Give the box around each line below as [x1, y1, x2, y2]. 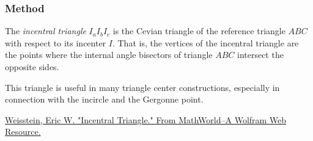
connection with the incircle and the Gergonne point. [5, 93, 204, 106]
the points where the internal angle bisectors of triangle [5, 48, 213, 61]
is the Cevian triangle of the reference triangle [112, 24, 285, 37]
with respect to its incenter [5, 36, 106, 49]
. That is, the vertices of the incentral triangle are [112, 36, 299, 49]
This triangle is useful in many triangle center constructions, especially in [5, 81, 280, 93]
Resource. [5, 125, 41, 138]
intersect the [237, 48, 284, 61]
